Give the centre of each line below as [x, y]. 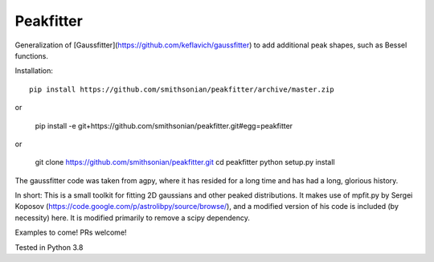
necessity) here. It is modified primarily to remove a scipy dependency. [133, 218]
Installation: [34, 71]
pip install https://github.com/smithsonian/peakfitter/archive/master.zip [182, 89]
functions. [31, 55]
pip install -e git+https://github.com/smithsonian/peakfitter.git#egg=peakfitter [164, 125]
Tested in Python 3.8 [49, 247]
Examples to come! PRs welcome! [71, 232]
